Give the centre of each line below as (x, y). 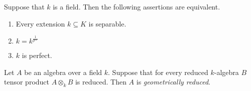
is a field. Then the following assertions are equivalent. (137, 6)
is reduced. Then (101, 82)
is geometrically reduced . (173, 82)
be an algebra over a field (63, 72)
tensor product (27, 82)
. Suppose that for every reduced (158, 72)
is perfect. (37, 55)
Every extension (40, 23)
